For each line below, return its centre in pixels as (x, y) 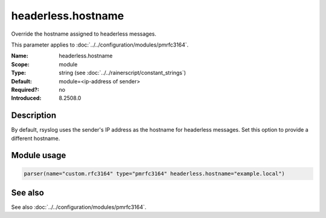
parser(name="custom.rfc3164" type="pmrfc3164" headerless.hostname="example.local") (154, 173)
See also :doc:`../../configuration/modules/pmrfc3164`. (79, 207)
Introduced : (26, 98)
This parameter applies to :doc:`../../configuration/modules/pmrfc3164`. (100, 45)
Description (34, 116)
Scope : (20, 64)
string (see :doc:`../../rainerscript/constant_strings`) (123, 73)
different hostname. (36, 138)
